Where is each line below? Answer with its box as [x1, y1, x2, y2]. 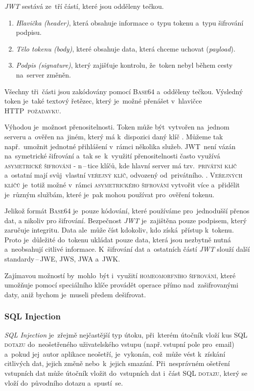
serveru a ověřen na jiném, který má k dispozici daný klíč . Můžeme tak [4, 131, 223, 141]
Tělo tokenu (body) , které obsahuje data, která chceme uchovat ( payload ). [16, 43, 235, 53]
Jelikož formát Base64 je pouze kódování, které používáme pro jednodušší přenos [4, 206, 250, 216]
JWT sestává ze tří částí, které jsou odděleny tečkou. [4, 1, 164, 11]
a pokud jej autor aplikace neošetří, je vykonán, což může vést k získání [4, 348, 226, 359]
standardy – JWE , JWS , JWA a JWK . [4, 254, 120, 264]
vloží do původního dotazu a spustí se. [4, 377, 123, 388]
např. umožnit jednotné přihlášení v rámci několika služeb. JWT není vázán [4, 141, 236, 151]
